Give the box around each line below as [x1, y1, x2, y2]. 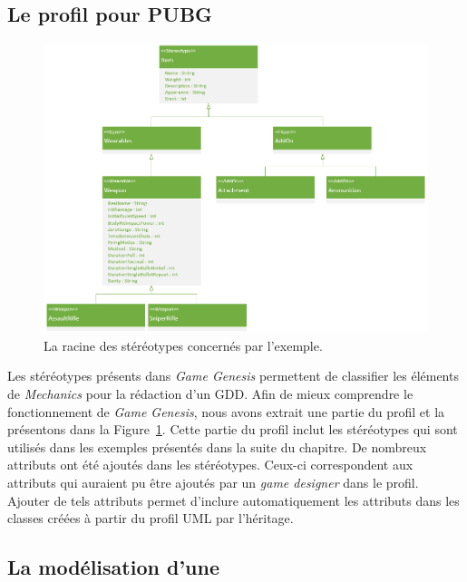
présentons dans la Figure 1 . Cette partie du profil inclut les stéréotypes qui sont [7, 420, 458, 439]
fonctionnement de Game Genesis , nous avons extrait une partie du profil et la [7, 402, 445, 421]
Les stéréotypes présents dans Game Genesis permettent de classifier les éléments [7, 366, 459, 385]
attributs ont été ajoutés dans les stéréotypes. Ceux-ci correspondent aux [7, 455, 413, 474]
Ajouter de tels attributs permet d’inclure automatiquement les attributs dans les [7, 490, 460, 509]
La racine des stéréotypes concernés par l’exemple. [44, 335, 323, 354]
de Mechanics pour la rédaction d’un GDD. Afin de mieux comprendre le [7, 383, 413, 403]
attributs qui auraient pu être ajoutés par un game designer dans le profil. [7, 472, 419, 491]
